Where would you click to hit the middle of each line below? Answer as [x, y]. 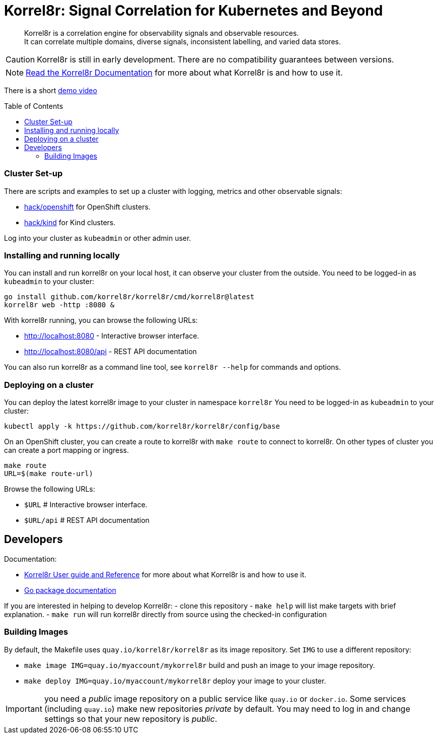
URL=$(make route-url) [49, 474]
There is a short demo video [51, 90]
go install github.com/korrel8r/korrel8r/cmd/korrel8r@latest [129, 297]
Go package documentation [70, 590]
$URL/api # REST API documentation [87, 520]
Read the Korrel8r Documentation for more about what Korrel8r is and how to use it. [184, 72]
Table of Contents [34, 106]
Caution [20, 59]
